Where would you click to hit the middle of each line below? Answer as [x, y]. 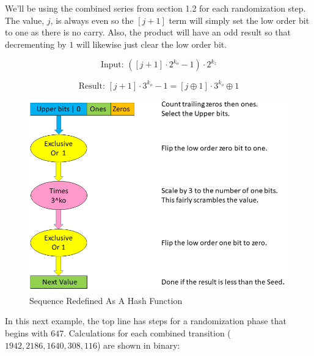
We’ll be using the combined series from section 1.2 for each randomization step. [155, 8]
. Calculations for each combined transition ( [147, 332]
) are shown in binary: [138, 345]
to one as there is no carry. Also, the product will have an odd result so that [148, 32]
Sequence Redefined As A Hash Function [106, 300]
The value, [25, 20]
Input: [112, 65]
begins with [27, 332]
